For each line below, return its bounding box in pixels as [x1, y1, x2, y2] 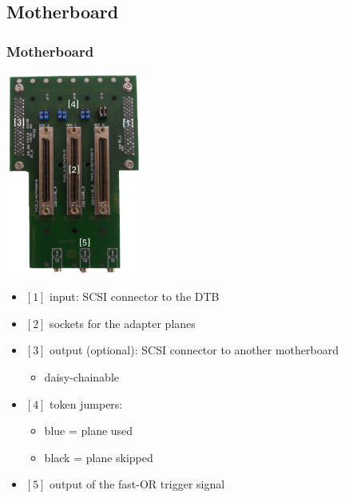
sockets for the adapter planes [50, 314, 196, 331]
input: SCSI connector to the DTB [50, 288, 220, 305]
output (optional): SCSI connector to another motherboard [50, 342, 339, 358]
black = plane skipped [44, 449, 153, 465]
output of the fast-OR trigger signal [50, 476, 225, 492]
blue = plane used [44, 422, 133, 439]
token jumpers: [50, 395, 123, 412]
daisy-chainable [44, 368, 120, 385]
